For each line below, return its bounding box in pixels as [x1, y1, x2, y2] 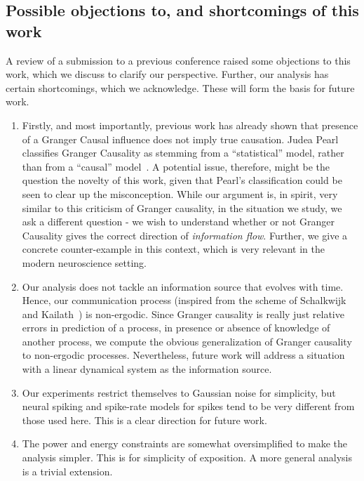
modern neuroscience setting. [22, 255, 147, 270]
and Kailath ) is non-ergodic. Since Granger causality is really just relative [22, 306, 344, 321]
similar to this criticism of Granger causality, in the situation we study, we [22, 200, 342, 215]
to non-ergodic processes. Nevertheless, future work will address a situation [22, 348, 345, 362]
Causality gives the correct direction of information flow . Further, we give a [22, 228, 348, 242]
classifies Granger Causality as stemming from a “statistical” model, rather [22, 145, 344, 160]
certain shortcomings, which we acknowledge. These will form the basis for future [6, 80, 355, 95]
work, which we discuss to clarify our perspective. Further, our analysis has [6, 67, 329, 81]
